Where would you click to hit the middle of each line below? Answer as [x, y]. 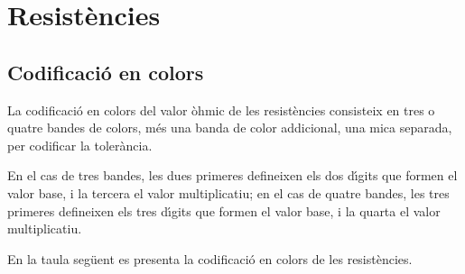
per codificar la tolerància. [80, 145]
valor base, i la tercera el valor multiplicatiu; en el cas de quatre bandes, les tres [228, 192]
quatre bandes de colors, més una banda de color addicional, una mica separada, [230, 128]
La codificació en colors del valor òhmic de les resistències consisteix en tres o [221, 110]
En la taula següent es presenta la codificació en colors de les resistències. [210, 258]
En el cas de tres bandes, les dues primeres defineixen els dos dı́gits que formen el [232, 175]
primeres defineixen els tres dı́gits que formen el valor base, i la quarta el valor [224, 210]
